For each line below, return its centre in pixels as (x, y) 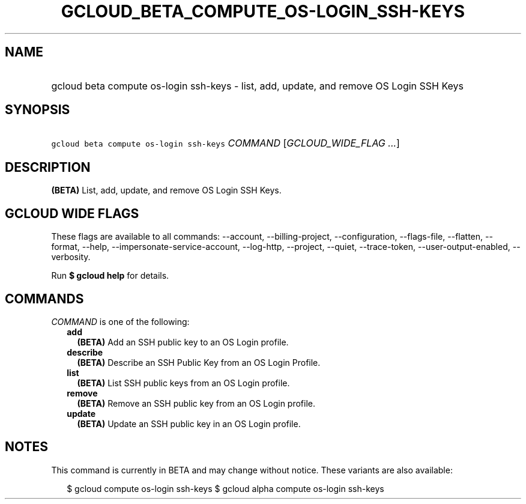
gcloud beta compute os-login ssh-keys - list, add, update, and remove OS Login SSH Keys (258, 86)
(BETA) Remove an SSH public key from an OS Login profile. (196, 403)
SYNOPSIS (38, 110)
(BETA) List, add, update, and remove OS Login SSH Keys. (166, 190)
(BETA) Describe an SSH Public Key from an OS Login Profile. (199, 362)
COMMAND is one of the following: (120, 321)
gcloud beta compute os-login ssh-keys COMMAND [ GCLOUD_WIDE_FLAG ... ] (225, 143)
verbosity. (71, 257)
